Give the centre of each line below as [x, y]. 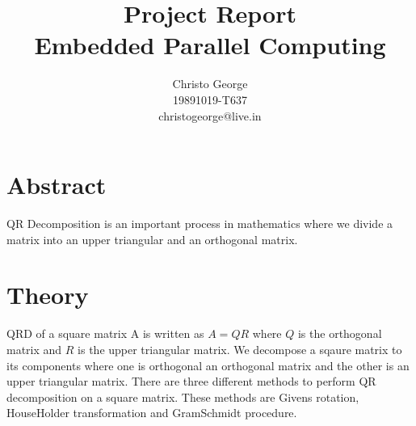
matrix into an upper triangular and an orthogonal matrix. [152, 239]
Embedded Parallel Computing [210, 45]
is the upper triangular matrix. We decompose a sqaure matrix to [240, 349]
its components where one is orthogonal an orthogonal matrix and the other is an [208, 365]
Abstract [57, 185]
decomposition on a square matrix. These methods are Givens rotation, [183, 396]
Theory [48, 295]
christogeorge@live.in [210, 115]
